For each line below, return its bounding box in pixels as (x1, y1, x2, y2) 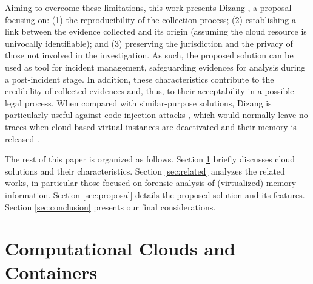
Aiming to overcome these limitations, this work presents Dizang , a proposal (5, 1, 292, 13)
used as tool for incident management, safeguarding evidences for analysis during (5, 60, 306, 73)
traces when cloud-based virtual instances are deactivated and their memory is (5, 120, 297, 133)
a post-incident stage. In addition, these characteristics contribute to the (5, 72, 274, 85)
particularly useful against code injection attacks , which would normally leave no (5, 108, 308, 121)
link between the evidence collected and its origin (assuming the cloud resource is (5, 25, 307, 38)
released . (5, 132, 39, 145)
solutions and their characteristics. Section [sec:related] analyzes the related (5, 164, 285, 177)
